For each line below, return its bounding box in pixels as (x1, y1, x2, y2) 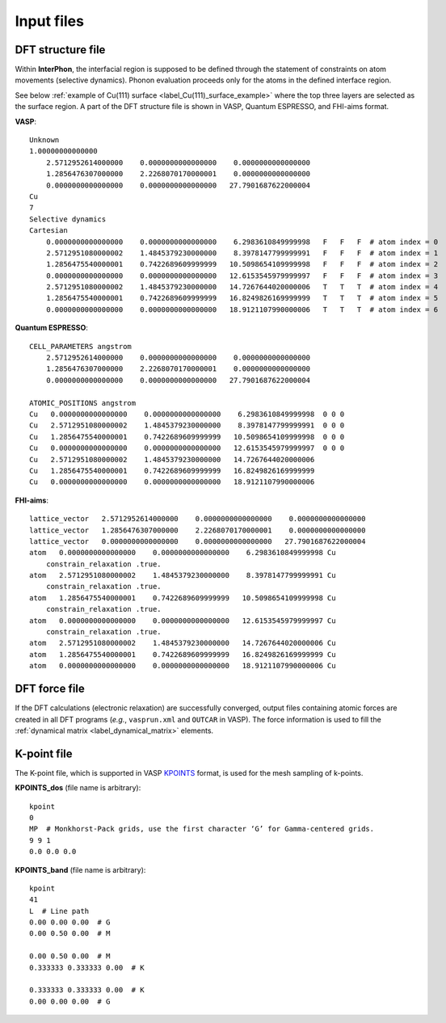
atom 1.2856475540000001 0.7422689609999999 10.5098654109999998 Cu (29, 593, 336, 602)
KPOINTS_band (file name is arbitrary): (15, 865, 146, 874)
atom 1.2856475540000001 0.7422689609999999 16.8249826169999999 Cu (29, 650, 336, 659)
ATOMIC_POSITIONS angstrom (29, 398, 137, 407)
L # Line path (29, 906, 90, 916)
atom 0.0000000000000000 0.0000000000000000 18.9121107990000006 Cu (29, 661, 336, 671)
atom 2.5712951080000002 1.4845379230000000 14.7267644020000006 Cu (29, 638, 336, 648)
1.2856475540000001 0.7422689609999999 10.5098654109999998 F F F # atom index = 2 (45, 259, 439, 269)
